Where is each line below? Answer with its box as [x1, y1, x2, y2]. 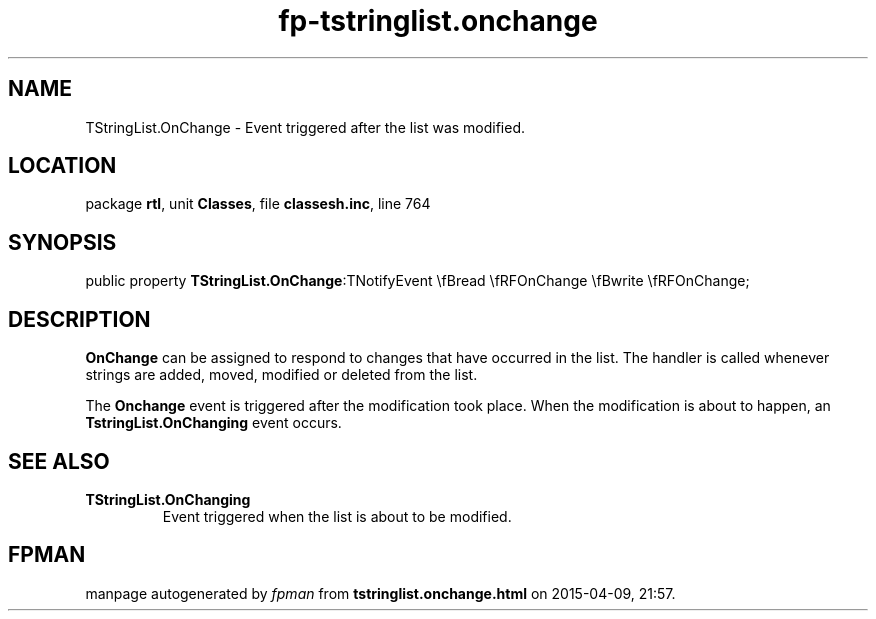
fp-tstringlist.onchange [278, 4, 598, 38]
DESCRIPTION [8, 306, 151, 332]
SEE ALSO [8, 448, 110, 474]
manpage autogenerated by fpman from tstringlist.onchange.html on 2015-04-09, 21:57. [85, 584, 676, 602]
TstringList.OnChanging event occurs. [85, 414, 342, 432]
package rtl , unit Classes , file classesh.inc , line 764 [85, 195, 431, 213]
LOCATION [8, 153, 117, 179]
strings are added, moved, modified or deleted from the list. [85, 366, 478, 384]
